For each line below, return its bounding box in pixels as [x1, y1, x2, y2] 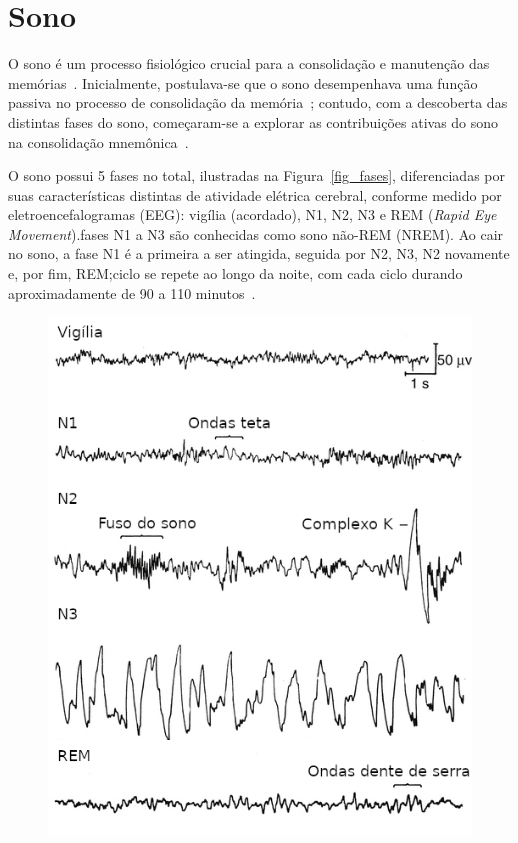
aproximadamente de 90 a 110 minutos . [8, 282, 256, 303]
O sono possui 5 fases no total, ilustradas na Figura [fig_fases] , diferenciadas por [8, 165, 505, 186]
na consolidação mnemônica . [8, 131, 189, 152]
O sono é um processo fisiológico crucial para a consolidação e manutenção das [8, 53, 490, 74]
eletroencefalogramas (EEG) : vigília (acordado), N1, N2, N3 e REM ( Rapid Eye [8, 204, 497, 225]
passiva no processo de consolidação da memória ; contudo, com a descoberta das [8, 92, 508, 113]
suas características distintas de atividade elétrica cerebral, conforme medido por [8, 184, 502, 205]
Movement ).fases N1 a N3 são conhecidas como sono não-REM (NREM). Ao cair [8, 223, 504, 244]
